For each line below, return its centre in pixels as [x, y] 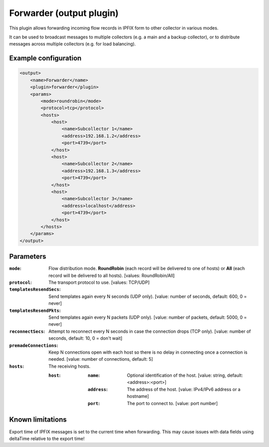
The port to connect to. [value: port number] [173, 403]
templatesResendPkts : [35, 310]
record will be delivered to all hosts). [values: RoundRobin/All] [112, 275]
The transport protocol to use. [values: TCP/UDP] [99, 282]
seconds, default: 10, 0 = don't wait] [85, 338]
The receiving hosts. [69, 366]
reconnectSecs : [27, 331]
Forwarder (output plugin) [64, 13]
